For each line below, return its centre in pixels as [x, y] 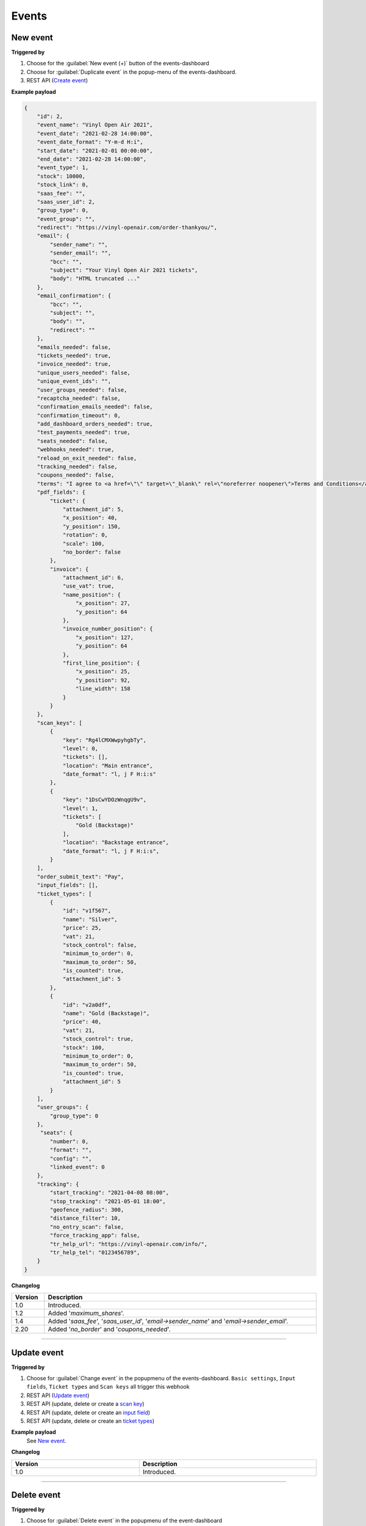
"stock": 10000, [61, 176]
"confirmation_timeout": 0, [79, 415]
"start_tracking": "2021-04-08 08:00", [109, 1193]
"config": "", [71, 1159]
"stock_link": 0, [63, 185]
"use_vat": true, [88, 586]
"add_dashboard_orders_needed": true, [95, 424]
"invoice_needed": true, [74, 364]
